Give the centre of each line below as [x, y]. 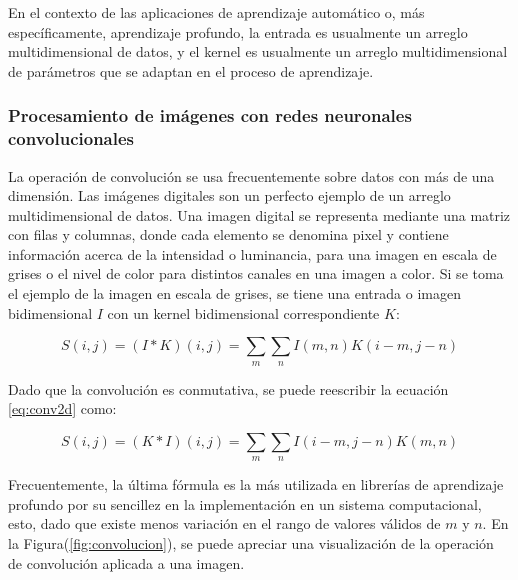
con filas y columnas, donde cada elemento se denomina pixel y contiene [228, 234]
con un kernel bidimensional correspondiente [243, 312]
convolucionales [71, 138]
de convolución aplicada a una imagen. [126, 562]
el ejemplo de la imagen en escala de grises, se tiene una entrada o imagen [234, 293]
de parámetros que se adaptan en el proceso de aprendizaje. [191, 70]
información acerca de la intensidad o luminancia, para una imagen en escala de [252, 253]
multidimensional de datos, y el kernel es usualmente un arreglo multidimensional [258, 51]
